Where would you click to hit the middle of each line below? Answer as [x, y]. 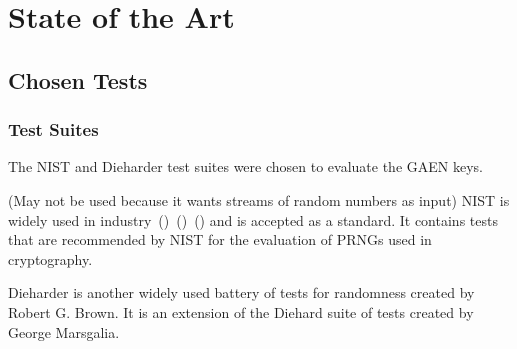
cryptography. [50, 258]
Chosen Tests [78, 79]
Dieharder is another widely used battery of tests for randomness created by [241, 292]
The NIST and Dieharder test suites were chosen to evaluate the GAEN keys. [245, 166]
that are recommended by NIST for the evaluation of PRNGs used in [220, 239]
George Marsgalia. [64, 331]
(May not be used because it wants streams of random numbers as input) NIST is [259, 199]
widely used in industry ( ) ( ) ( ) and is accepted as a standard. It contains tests [253, 219]
